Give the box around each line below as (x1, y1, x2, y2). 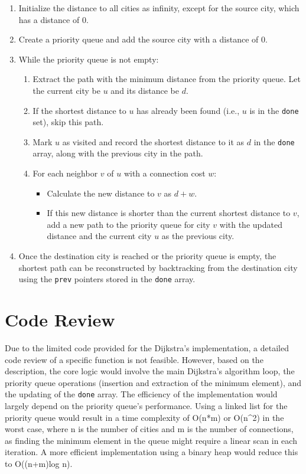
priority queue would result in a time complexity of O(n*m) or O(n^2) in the (5, 411, 284, 423)
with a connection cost (123, 167, 206, 179)
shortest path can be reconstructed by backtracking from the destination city (18, 261, 298, 273)
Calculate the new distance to (47, 187, 155, 199)
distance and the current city (47, 230, 152, 242)
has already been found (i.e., (136, 104, 240, 116)
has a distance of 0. (18, 13, 89, 25)
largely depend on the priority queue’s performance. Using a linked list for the (5, 400, 288, 412)
